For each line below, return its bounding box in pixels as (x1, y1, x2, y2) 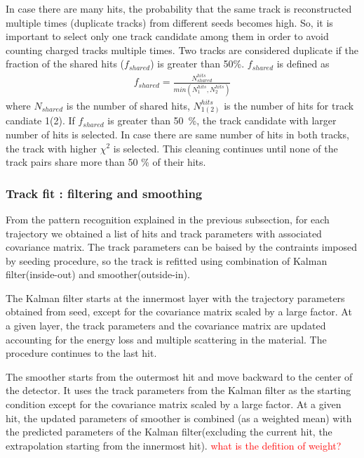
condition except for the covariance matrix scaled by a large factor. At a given (6, 397, 342, 412)
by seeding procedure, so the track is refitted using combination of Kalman (6, 253, 328, 268)
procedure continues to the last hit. (6, 346, 157, 360)
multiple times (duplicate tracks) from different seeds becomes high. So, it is (6, 15, 333, 30)
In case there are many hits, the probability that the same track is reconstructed (6, 1, 352, 15)
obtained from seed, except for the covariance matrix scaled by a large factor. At (6, 304, 352, 319)
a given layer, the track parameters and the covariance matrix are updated (6, 318, 326, 333)
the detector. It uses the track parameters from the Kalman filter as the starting (6, 383, 351, 398)
